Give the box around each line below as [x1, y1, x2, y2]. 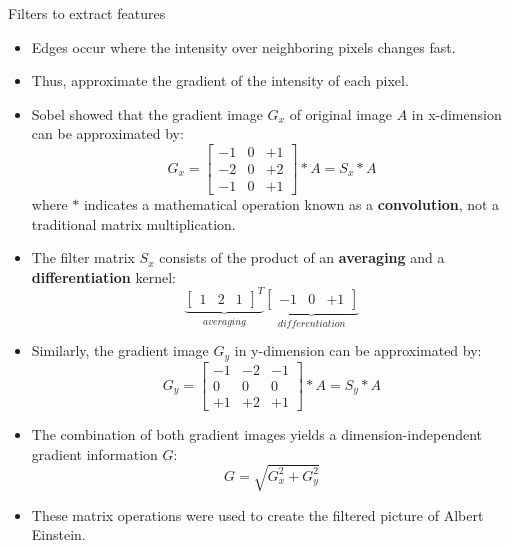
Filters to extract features [8, 3, 166, 23]
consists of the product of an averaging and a [159, 247, 445, 268]
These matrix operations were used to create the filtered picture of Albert [31, 504, 484, 525]
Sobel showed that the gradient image [31, 103, 263, 124]
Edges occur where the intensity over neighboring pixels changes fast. [31, 36, 456, 57]
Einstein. [31, 524, 86, 545]
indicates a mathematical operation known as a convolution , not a [83, 194, 500, 215]
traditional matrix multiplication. [31, 213, 236, 234]
